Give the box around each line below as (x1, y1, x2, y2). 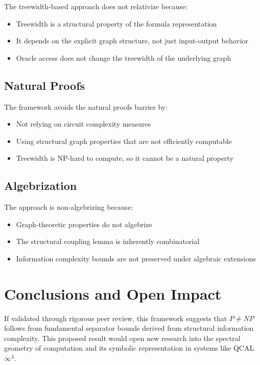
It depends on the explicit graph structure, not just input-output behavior (16, 35, 249, 46)
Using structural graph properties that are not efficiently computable (16, 135, 232, 146)
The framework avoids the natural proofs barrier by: (4, 101, 168, 112)
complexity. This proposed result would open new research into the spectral (4, 332, 241, 343)
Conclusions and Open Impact (4, 283, 222, 304)
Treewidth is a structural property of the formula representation (16, 18, 217, 29)
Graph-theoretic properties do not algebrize (16, 218, 152, 229)
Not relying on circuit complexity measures (16, 118, 151, 129)
